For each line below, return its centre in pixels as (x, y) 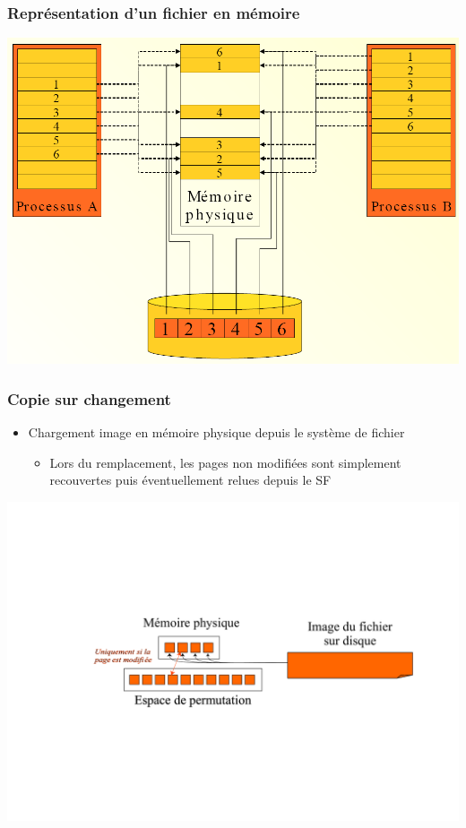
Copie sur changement (89, 398)
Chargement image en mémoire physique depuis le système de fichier (216, 432)
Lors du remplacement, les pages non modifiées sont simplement (225, 462)
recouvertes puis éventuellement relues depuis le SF (190, 480)
